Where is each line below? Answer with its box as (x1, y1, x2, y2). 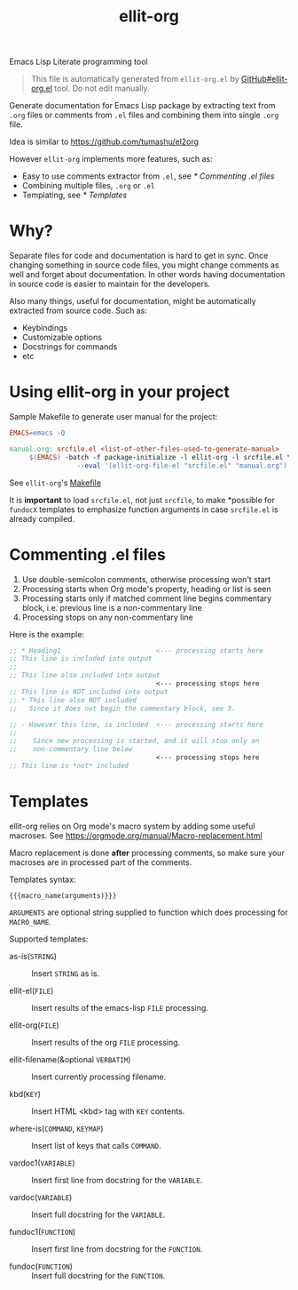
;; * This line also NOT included (9, 695, 137, 704)
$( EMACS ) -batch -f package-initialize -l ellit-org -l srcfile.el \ (28, 453, 292, 461)
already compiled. (9, 513, 75, 524)
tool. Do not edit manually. (54, 83, 150, 94)
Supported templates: (9, 933, 89, 944)
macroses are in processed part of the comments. (9, 856, 192, 868)
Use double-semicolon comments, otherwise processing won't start (21, 573, 271, 584)
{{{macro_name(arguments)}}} (9, 891, 117, 900)
